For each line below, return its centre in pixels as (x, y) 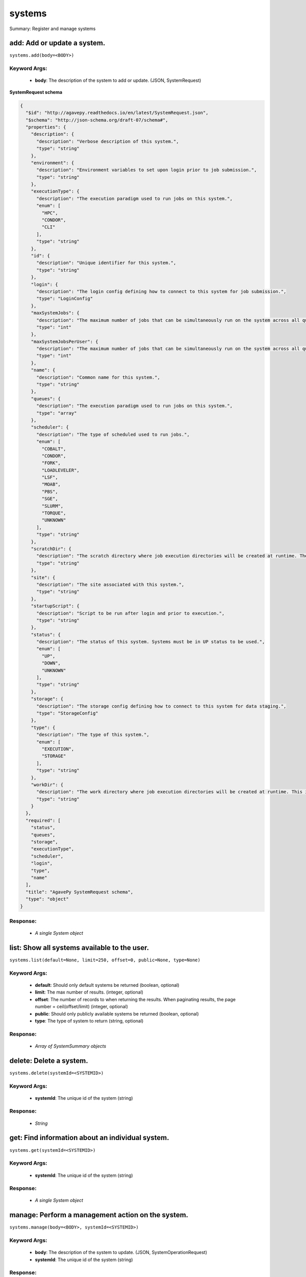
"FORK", (51, 463)
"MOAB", (51, 484)
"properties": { (46, 127)
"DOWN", (51, 663)
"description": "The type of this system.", (93, 735)
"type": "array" (57, 413)
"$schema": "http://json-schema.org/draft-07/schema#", (97, 120)
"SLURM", (53, 506)
